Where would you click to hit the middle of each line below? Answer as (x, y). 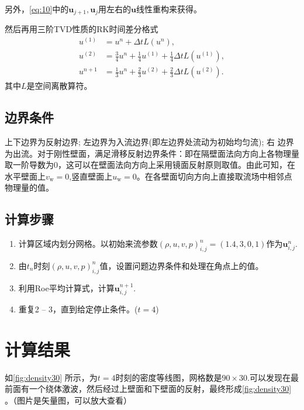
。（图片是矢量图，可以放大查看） (68, 400)
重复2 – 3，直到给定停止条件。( (78, 309)
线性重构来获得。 (169, 9)
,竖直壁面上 (91, 176)
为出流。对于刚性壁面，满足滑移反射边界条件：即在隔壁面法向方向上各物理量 (152, 153)
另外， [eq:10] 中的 (37, 9)
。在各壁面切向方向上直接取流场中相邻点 (214, 176)
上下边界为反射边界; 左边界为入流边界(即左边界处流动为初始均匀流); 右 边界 (149, 141)
